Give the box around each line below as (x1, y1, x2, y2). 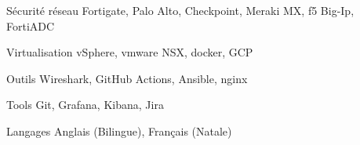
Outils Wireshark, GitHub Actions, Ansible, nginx (6, 70, 248, 86)
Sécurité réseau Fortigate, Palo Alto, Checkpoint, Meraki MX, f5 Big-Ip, (6, 2, 355, 18)
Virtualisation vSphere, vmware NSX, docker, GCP (6, 44, 253, 60)
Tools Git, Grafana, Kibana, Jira (6, 96, 164, 113)
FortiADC (6, 17, 55, 34)
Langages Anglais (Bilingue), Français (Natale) (6, 122, 232, 139)
